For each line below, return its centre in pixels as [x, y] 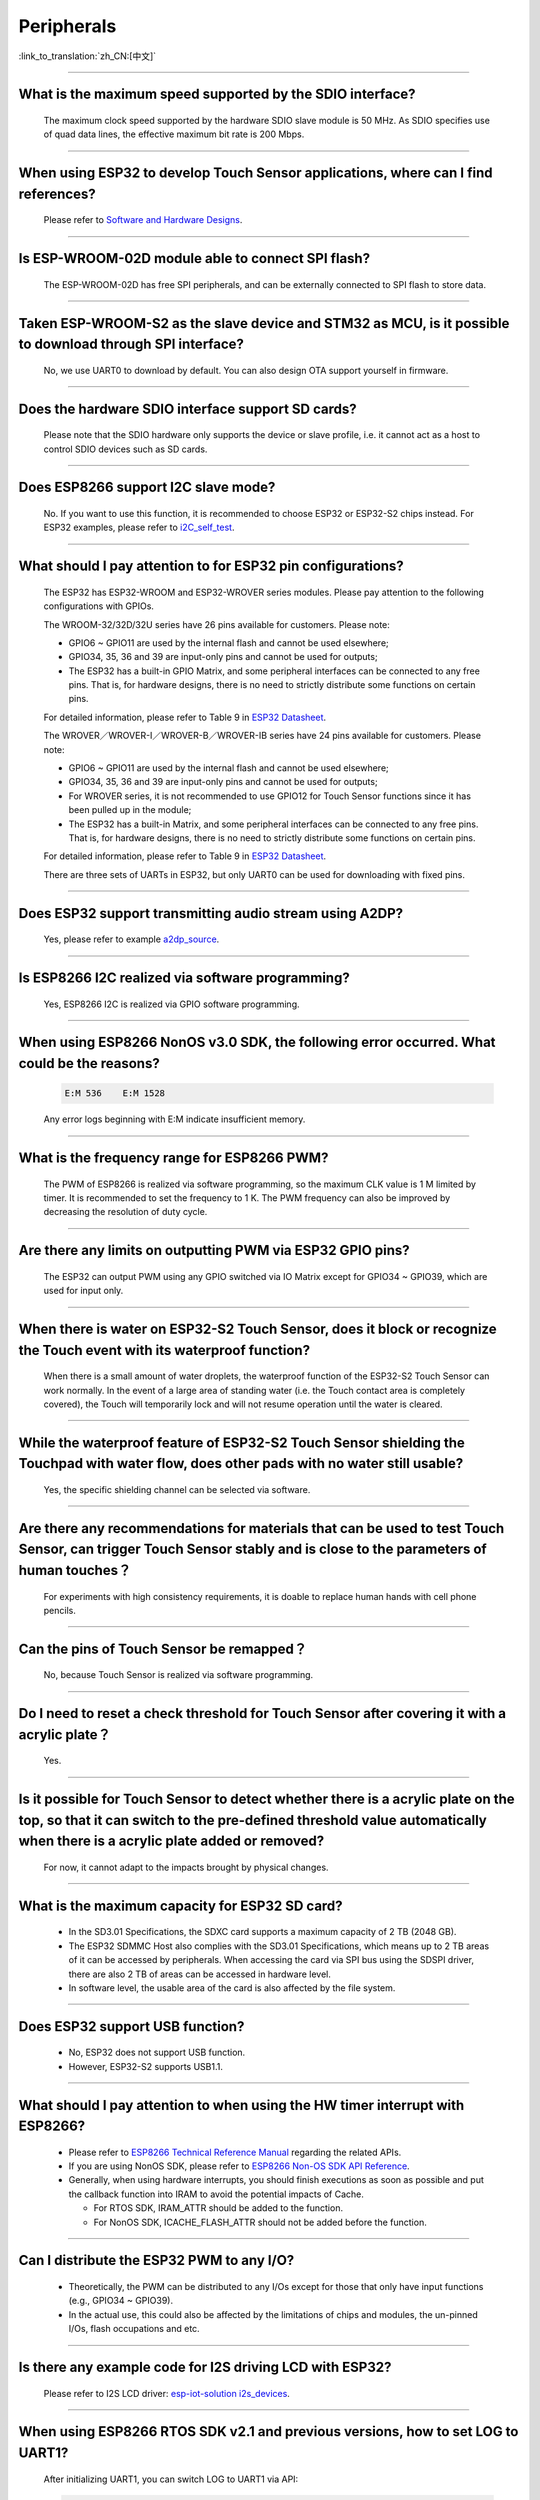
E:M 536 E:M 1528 [114, 1093]
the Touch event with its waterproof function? [164, 1350]
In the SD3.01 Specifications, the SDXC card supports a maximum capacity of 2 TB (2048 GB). [262, 1932]
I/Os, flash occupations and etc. [134, 2329]
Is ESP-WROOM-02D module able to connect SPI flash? [194, 258]
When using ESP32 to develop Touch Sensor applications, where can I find [255, 173]
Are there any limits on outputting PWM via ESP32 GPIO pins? [214, 1250]
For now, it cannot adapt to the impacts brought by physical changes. [186, 1867]
